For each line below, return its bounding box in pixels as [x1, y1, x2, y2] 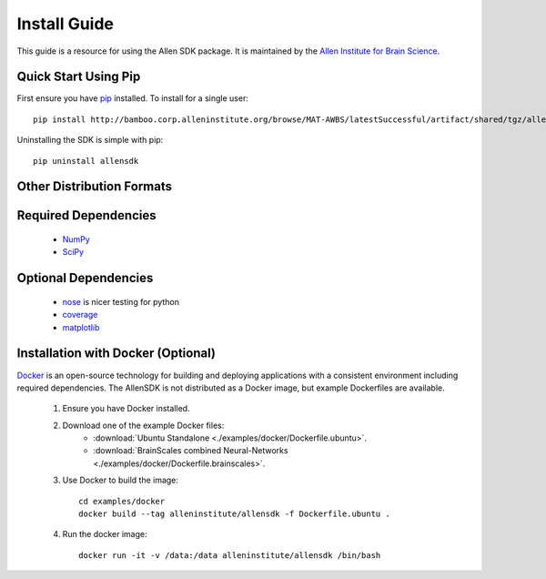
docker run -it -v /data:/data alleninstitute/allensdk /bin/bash [78, 550, 381, 560]
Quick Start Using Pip [16, 69, 141, 85]
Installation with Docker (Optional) [16, 346, 216, 361]
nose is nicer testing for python [62, 296, 179, 307]
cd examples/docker [78, 496, 166, 506]
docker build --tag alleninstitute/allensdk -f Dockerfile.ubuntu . [78, 509, 390, 519]
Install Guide [16, 14, 114, 34]
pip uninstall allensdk [33, 156, 139, 166]
